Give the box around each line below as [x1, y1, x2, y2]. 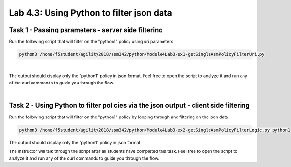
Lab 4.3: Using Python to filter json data [9, 7, 172, 18]
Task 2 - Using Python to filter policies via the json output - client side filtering [9, 101, 250, 110]
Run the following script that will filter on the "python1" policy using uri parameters [9, 39, 174, 45]
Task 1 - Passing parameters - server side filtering [9, 26, 163, 34]
